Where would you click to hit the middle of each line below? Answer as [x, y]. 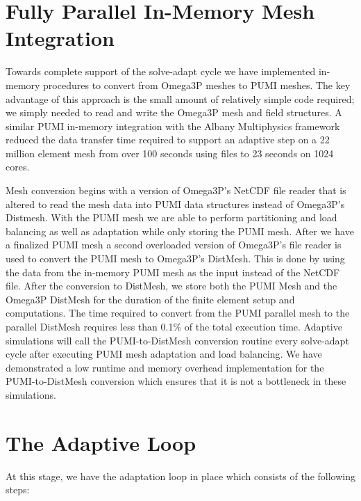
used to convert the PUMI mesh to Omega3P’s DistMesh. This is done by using [175, 259]
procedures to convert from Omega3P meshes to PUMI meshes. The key [197, 85]
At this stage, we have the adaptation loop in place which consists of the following [180, 476]
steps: [18, 490]
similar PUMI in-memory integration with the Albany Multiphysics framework [173, 126]
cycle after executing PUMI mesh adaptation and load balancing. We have [164, 354]
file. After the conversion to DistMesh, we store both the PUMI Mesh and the [171, 286]
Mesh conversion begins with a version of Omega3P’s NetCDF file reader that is [176, 190]
